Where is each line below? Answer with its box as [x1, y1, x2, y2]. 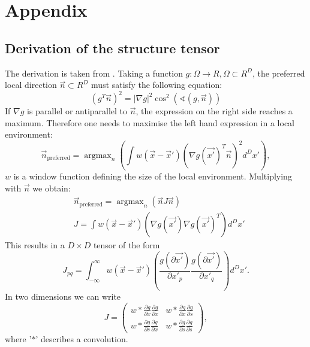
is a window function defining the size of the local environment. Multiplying [13, 170, 292, 182]
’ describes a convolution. [35, 332, 128, 345]
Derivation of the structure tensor [5, 38, 220, 57]
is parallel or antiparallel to [27, 105, 128, 117]
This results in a [5, 239, 65, 251]
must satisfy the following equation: [91, 78, 222, 91]
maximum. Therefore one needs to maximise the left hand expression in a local [5, 116, 294, 129]
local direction [5, 78, 57, 91]
